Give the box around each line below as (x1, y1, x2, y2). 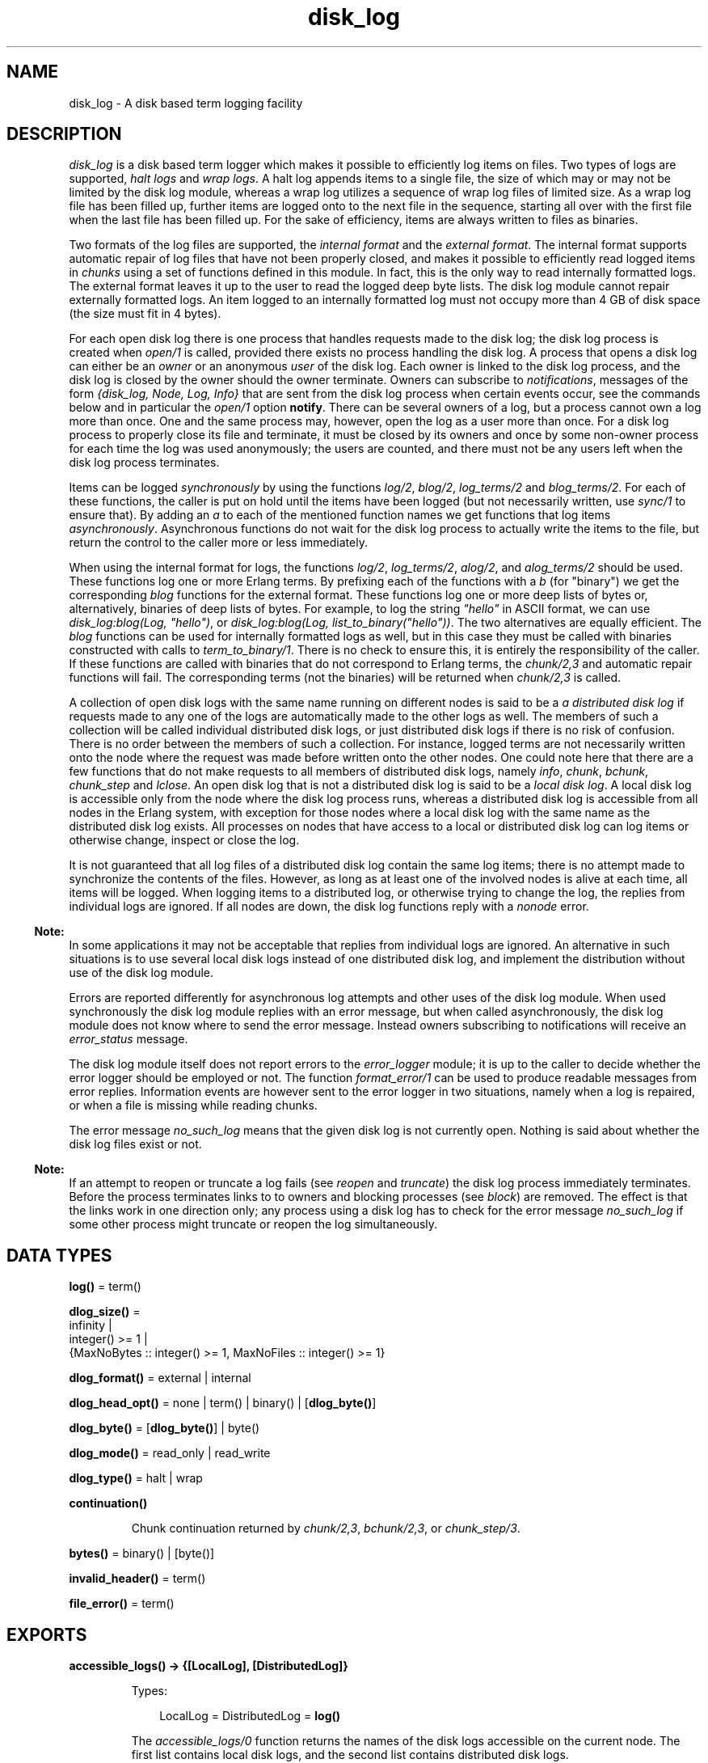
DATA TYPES (6, 1245, 112, 1266)
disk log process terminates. (69, 455, 220, 470)
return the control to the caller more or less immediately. (69, 535, 368, 550)
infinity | (69, 1318, 112, 1333)
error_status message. (69, 1032, 188, 1046)
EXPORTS (6, 1624, 87, 1645)
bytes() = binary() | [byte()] (69, 1546, 215, 1561)
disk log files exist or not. (69, 1137, 202, 1152)
